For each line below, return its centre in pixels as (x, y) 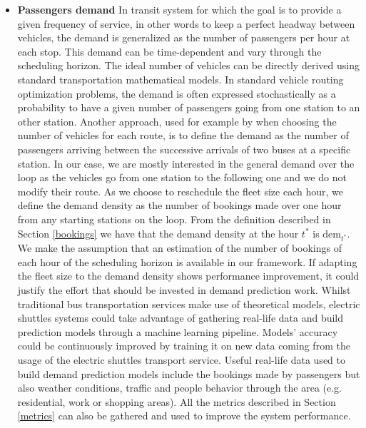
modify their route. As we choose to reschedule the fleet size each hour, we (180, 191)
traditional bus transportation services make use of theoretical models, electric (189, 304)
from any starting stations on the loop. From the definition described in (174, 219)
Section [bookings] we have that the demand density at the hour (158, 233)
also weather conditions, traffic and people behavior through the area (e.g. (179, 388)
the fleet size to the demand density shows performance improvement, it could (188, 276)
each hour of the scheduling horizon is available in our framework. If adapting (187, 261)
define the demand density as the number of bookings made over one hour (179, 205)
